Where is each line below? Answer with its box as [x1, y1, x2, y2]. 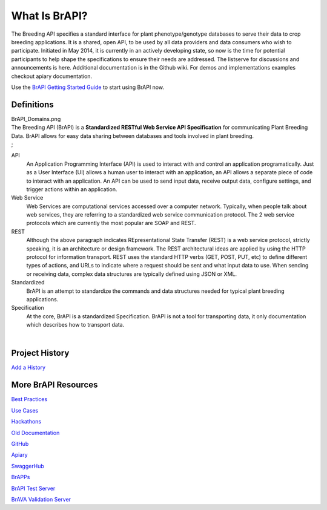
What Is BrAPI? [11, 9, 88, 22]
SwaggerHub [11, 462, 45, 469]
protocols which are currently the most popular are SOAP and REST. [26, 220, 196, 227]
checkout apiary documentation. [11, 73, 93, 80]
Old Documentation [11, 429, 60, 436]
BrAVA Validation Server [11, 495, 71, 503]
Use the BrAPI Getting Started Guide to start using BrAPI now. [11, 83, 165, 91]
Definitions [11, 99, 54, 110]
